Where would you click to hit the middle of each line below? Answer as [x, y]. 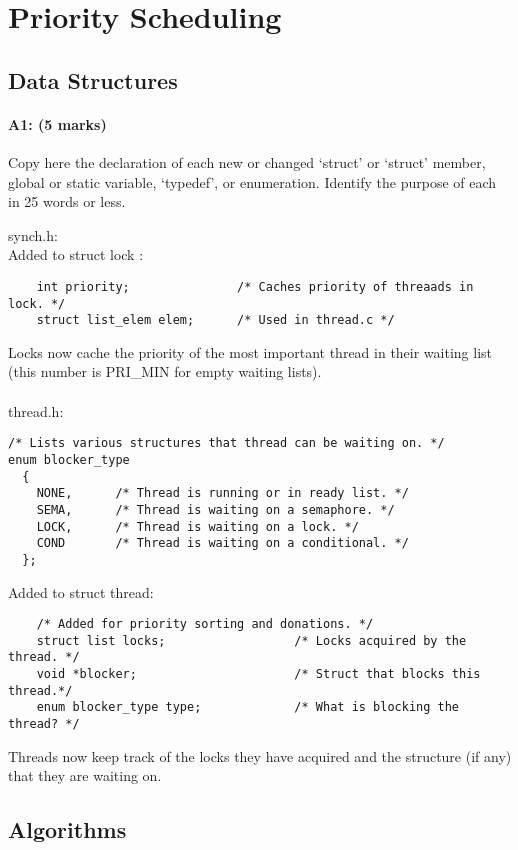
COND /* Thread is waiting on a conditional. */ [222, 543]
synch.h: [33, 234]
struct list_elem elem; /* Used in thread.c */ [215, 320]
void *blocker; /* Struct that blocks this [258, 674]
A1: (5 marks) [57, 123]
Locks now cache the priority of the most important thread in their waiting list [250, 351]
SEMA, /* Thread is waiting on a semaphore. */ [215, 509]
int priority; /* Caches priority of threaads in [255, 286]
